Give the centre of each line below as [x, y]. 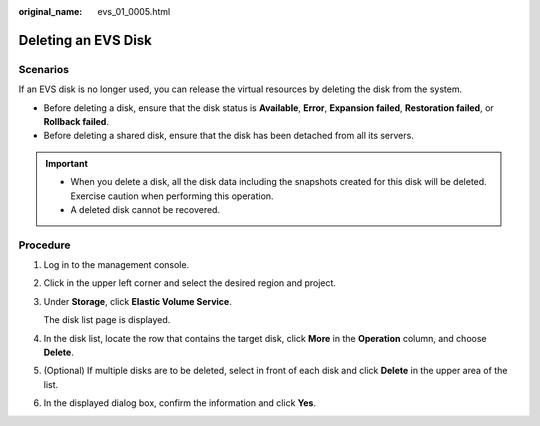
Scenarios [44, 69]
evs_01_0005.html [134, 11]
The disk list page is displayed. [107, 320]
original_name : [50, 11]
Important [67, 163]
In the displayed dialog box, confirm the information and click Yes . [180, 403]
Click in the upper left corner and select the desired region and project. [190, 283]
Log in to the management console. [116, 265]
